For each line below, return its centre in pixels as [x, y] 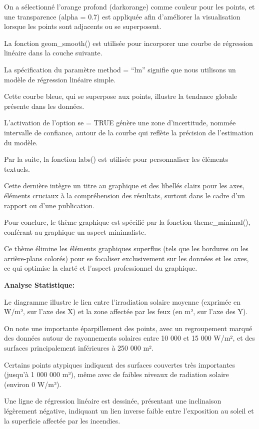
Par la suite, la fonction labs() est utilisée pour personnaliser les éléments [116, 159]
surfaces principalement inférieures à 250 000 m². [79, 348]
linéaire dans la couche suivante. [53, 53]
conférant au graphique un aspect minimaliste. [75, 231]
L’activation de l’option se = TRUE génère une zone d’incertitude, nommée [120, 123]
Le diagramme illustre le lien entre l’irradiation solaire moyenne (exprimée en [122, 301]
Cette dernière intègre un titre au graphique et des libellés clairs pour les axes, [124, 186]
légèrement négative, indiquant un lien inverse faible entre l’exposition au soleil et [129, 411]
